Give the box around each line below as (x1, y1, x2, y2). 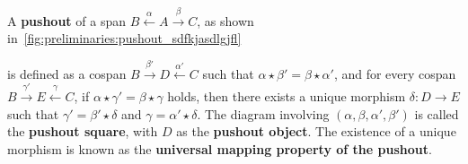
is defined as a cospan (7, 64, 127, 82)
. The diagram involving (197, 104, 330, 123)
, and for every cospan (333, 64, 456, 82)
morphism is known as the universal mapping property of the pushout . (7, 139, 432, 158)
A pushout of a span (7, 11, 126, 30)
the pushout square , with (7, 122, 158, 141)
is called (414, 104, 459, 123)
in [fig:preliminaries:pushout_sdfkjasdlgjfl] (7, 29, 242, 47)
